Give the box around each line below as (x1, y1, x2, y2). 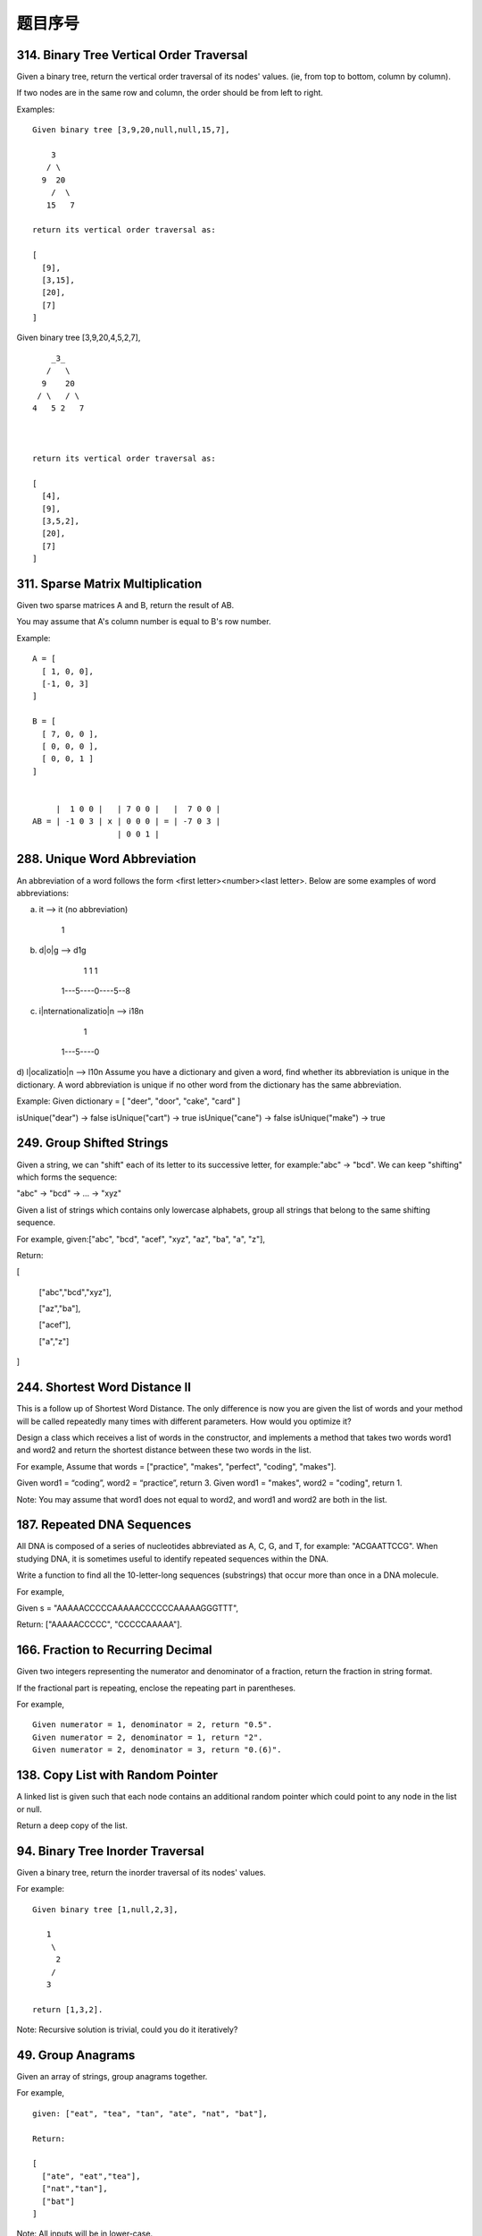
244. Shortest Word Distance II (16, 1380, 192, 1395)
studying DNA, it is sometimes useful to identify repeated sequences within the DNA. (16, 1553, 329, 1564)
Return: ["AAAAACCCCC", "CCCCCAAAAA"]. (16, 1619, 183, 1630)
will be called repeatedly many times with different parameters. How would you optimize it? (16, 1416, 352, 1427)
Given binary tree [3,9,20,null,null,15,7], (32, 125, 231, 135)
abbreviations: (16, 887, 70, 898)
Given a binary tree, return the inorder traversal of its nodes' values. (16, 1867, 267, 1877)
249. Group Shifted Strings (16, 1136, 169, 1151)
